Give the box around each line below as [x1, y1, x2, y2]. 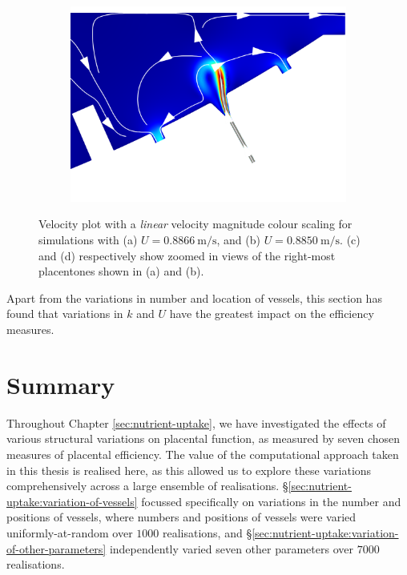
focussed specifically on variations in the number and [141, 493, 401, 509]
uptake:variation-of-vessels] [6, 493, 138, 509]
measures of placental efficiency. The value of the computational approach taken [6, 445, 399, 462]
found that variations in [6, 305, 123, 322]
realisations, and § [162, 524, 252, 541]
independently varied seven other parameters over [109, 540, 353, 557]
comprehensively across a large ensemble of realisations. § [6, 477, 288, 494]
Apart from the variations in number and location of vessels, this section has [6, 289, 382, 306]
